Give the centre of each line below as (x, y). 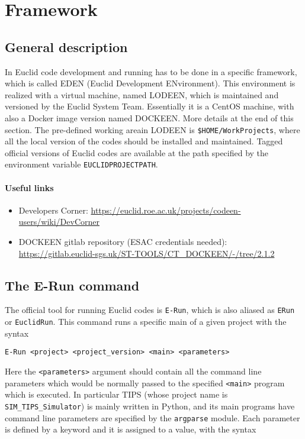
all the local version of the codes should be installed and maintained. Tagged (144, 141)
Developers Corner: (53, 210)
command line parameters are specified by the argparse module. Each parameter (152, 417)
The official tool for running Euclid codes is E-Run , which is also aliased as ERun (150, 310)
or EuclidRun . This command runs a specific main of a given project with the (146, 322)
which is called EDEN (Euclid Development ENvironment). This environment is (150, 83)
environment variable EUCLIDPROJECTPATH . (81, 164)
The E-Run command (72, 285)
